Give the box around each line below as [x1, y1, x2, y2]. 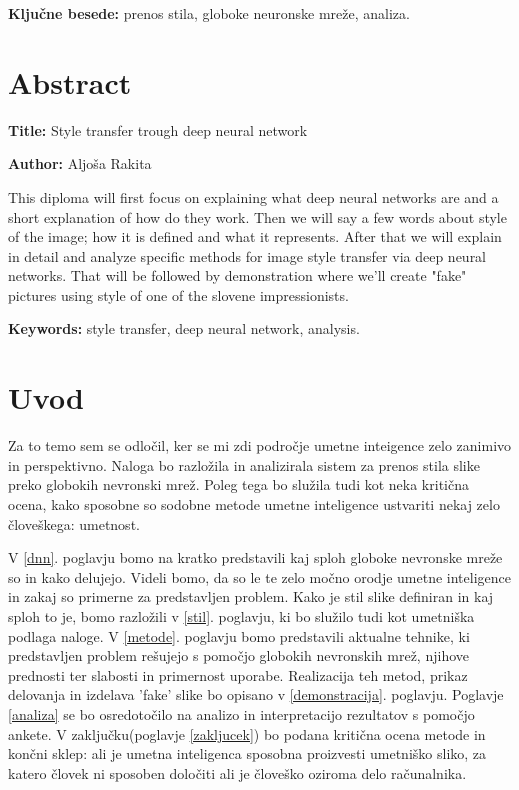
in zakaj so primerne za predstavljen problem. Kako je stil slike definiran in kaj [8, 586, 494, 607]
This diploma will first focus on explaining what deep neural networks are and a [8, 186, 499, 207]
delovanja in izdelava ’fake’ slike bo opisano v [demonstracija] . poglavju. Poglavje [8, 684, 504, 705]
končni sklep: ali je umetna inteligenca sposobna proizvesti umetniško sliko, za [8, 743, 487, 764]
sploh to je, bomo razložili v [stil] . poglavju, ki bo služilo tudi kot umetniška [8, 605, 475, 626]
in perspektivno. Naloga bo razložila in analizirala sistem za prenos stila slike [8, 454, 480, 475]
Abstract [8, 61, 132, 102]
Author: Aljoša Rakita [8, 153, 152, 174]
